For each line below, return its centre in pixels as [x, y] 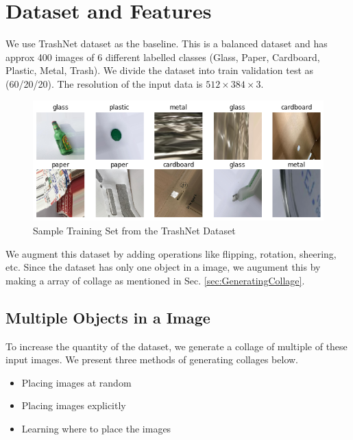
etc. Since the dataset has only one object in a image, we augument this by [163, 267]
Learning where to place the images [96, 428]
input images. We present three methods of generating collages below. [152, 359]
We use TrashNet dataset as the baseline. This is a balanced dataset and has [167, 44]
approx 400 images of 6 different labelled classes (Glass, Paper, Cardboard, [163, 57]
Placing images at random [76, 382]
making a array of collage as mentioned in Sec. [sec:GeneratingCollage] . [155, 280]
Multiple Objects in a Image [108, 317]
